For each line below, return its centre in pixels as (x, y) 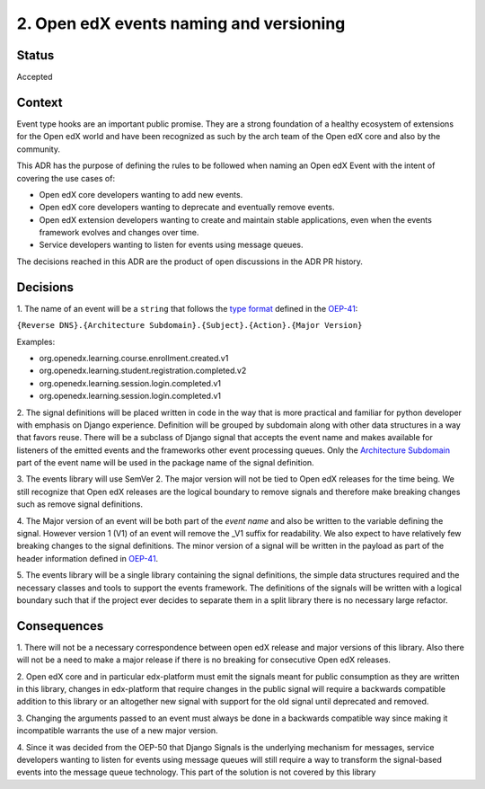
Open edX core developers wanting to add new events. (141, 194)
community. (38, 149)
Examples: (36, 341)
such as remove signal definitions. (80, 504)
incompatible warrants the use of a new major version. (118, 731)
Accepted (35, 77)
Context (40, 102)
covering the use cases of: (66, 178)
